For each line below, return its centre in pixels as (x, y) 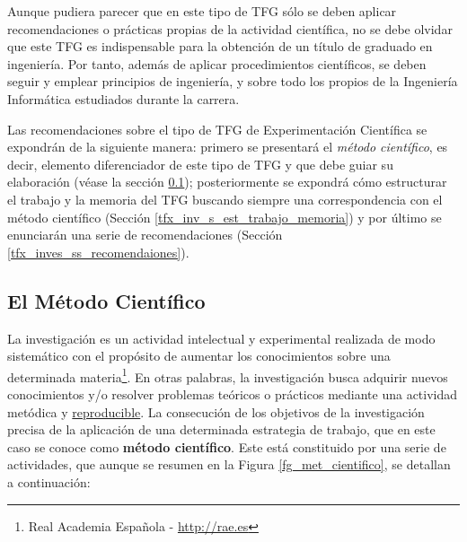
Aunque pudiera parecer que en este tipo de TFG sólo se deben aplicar (202, 11)
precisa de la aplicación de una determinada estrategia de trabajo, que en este (221, 429)
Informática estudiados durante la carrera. (123, 98)
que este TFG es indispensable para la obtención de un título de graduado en (220, 46)
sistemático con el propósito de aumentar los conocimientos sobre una (199, 356)
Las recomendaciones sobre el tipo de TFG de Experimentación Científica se (217, 129)
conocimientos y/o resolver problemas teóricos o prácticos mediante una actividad (233, 393)
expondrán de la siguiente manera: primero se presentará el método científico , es (228, 147)
